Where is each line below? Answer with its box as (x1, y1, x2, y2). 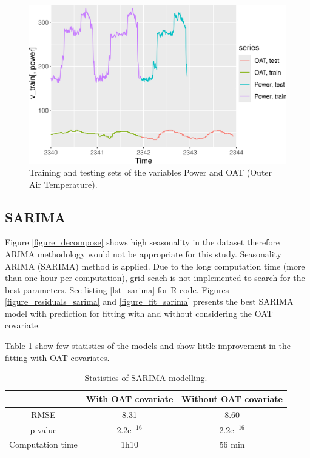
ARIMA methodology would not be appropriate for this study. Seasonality (5, 247, 281, 260)
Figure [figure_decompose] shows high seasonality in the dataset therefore (5, 236, 280, 248)
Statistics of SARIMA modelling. (84, 371, 207, 384)
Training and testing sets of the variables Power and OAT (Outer (29, 165, 272, 178)
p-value (30, 423, 57, 436)
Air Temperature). (29, 178, 98, 190)
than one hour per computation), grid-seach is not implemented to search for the (5, 271, 305, 284)
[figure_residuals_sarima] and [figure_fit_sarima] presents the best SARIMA (5, 295, 294, 308)
